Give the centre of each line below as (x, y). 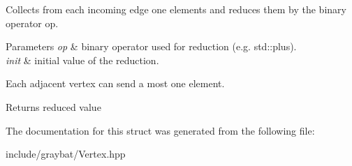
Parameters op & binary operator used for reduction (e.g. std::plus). (151, 46)
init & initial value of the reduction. (82, 60)
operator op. (32, 23)
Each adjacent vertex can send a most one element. (115, 83)
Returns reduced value (53, 106)
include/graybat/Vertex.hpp (66, 154)
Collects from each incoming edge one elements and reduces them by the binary (176, 9)
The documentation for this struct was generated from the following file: (160, 130)
